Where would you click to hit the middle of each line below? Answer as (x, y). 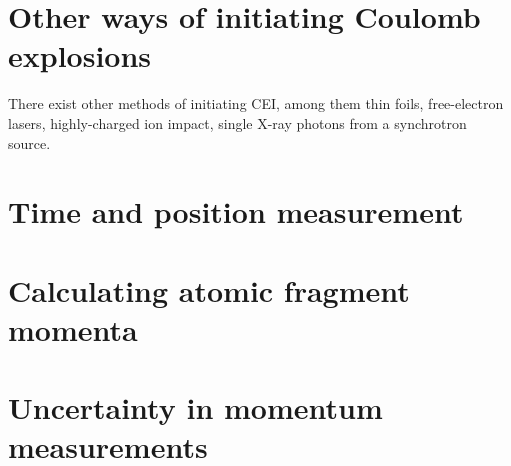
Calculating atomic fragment (209, 289)
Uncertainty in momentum (195, 407)
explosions (80, 55)
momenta (73, 328)
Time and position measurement (236, 211)
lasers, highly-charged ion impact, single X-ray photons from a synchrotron (237, 122)
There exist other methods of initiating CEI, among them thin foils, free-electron (256, 103)
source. (29, 142)
